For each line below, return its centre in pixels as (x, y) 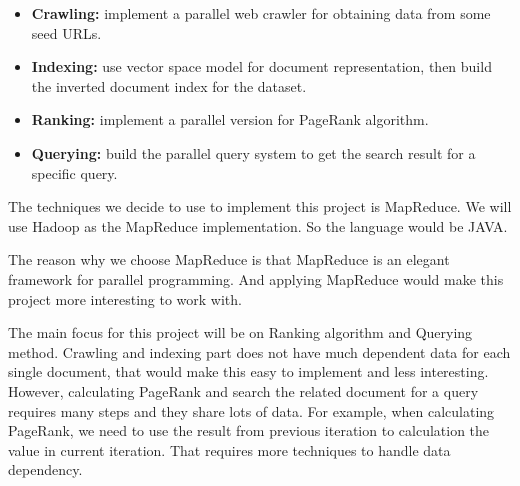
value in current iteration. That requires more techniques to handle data (229, 449)
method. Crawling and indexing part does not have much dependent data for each (259, 351)
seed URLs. (66, 32)
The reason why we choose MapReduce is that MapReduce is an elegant (229, 259)
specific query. (74, 172)
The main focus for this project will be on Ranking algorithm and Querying (240, 332)
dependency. (45, 469)
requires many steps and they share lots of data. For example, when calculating (251, 410)
